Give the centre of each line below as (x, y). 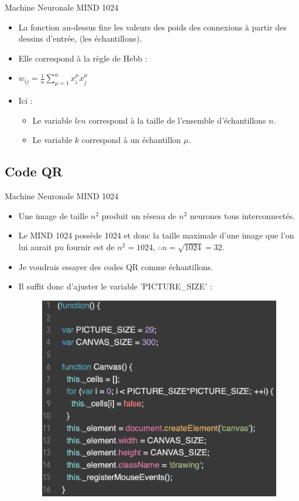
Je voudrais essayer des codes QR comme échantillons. (116, 266)
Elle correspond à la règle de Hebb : (83, 58)
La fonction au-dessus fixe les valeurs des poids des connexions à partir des (152, 27)
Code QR (34, 171)
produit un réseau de (139, 215)
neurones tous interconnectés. (243, 215)
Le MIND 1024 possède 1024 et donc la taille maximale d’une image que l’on (156, 235)
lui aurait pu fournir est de (66, 246)
